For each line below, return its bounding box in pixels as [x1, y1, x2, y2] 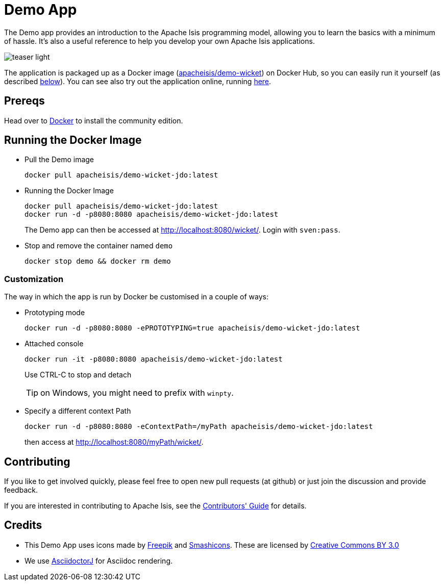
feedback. [4, 486, 38, 495]
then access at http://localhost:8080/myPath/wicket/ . [24, 438, 204, 447]
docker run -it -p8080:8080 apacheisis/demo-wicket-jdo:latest [24, 355, 283, 364]
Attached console [24, 339, 84, 348]
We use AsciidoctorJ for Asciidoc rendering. [24, 556, 172, 565]
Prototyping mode [24, 308, 85, 317]
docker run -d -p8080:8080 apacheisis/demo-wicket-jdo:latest [24, 210, 279, 219]
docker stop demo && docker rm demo [24, 257, 171, 266]
